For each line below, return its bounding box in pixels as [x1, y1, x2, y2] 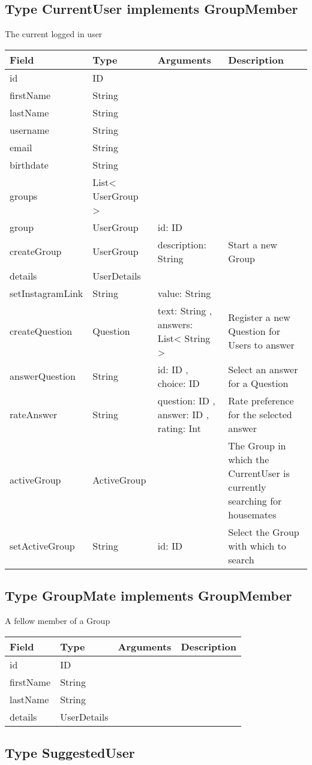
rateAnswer [10, 407, 58, 421]
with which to [228, 538, 286, 553]
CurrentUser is [228, 466, 290, 480]
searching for [228, 493, 282, 508]
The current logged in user [5, 28, 103, 40]
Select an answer [228, 362, 298, 376]
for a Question [228, 376, 289, 390]
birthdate [10, 157, 49, 172]
